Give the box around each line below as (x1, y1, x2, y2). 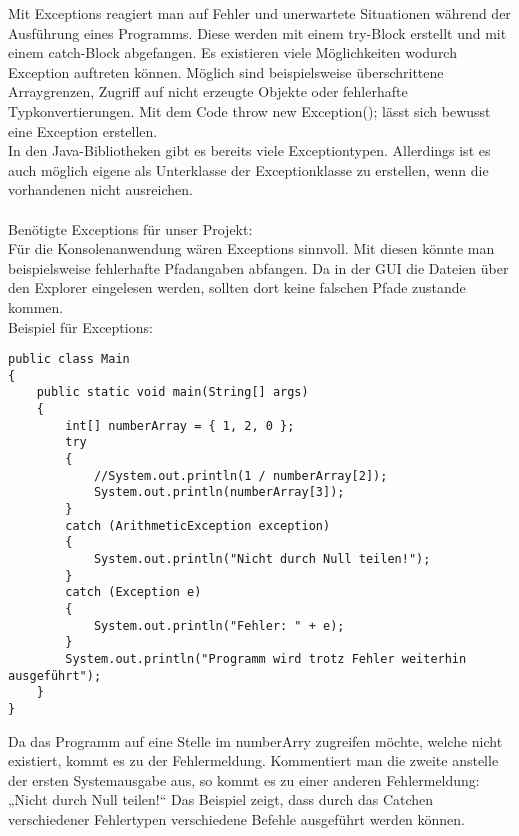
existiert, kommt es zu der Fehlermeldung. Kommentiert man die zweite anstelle (8, 750, 499, 771)
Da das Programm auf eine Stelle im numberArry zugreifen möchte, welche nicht (8, 730, 503, 751)
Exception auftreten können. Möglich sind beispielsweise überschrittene (8, 61, 444, 82)
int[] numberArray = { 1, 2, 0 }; (65, 418, 295, 433)
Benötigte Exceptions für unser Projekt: (8, 218, 253, 239)
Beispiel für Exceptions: (8, 316, 153, 337)
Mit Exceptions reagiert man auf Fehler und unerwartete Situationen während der (8, 3, 511, 23)
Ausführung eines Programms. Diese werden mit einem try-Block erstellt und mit (8, 22, 507, 43)
